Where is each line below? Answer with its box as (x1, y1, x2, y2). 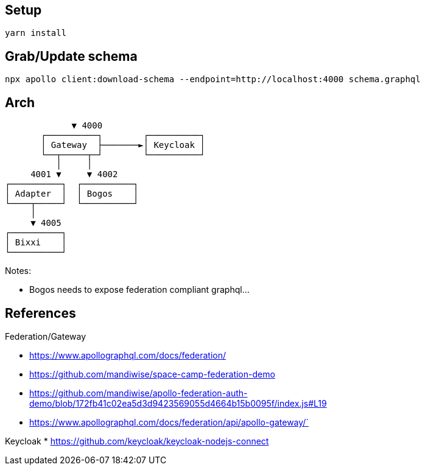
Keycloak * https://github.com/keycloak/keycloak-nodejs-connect (5, 435, 269, 446)
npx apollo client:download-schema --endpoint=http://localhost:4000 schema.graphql (5, 74, 421, 85)
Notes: (5, 265, 31, 276)
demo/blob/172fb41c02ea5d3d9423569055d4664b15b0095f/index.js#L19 (29, 398, 327, 409)
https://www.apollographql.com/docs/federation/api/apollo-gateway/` (29, 416, 309, 427)
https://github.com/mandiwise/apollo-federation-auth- (29, 387, 248, 398)
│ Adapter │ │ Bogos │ (5, 189, 139, 199)
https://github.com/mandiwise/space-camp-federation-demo (29, 368, 275, 379)
